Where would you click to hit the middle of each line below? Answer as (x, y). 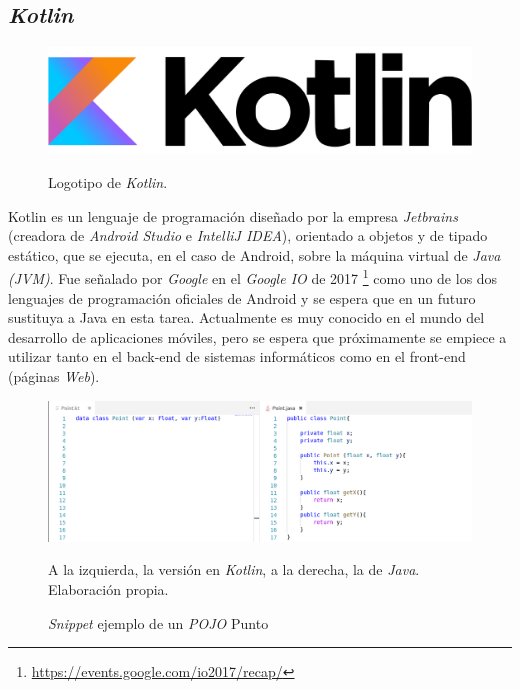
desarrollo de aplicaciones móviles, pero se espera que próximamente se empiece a (257, 336)
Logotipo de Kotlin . (108, 182)
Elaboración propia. (108, 589)
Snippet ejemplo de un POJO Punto (158, 622)
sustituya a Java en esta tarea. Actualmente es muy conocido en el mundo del (246, 317)
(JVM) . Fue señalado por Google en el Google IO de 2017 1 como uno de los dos (253, 277)
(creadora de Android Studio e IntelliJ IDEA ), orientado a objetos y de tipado (248, 235)
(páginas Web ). (54, 376)
